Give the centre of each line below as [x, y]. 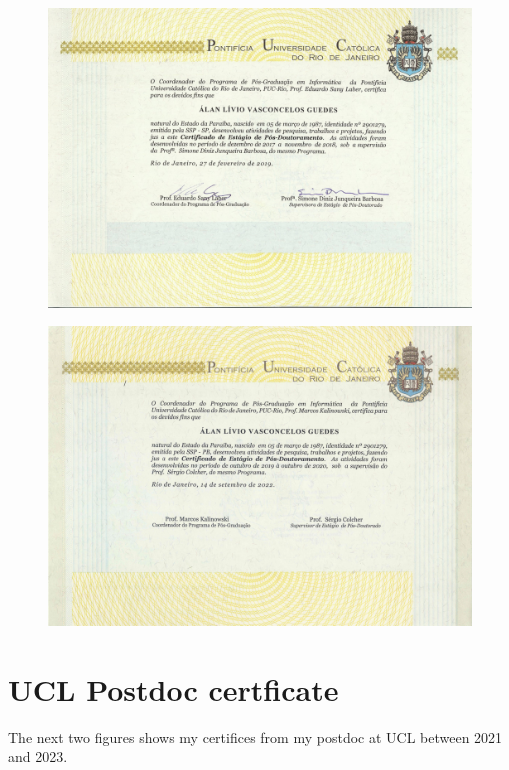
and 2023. [38, 756]
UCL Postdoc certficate [173, 688]
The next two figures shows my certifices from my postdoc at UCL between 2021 [255, 736]
